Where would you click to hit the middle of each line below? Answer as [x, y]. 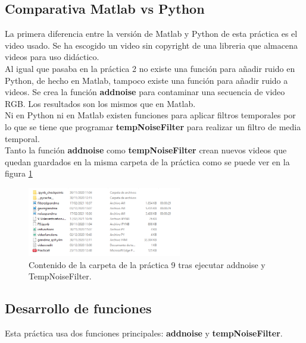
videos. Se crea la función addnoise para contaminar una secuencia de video [145, 92]
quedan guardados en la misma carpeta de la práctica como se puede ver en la [147, 161]
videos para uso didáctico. [52, 57]
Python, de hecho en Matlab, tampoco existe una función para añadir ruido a [146, 80]
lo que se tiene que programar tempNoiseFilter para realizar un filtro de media [153, 126]
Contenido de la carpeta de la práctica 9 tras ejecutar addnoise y [147, 264]
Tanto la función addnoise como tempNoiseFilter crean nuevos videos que [146, 150]
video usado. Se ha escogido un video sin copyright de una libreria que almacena [151, 45]
